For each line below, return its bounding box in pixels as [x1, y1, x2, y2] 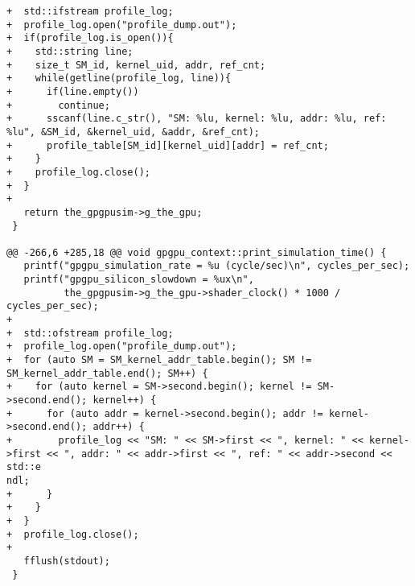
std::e [6, 461, 41, 473]
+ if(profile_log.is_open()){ [6, 32, 174, 44]
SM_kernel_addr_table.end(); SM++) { [6, 367, 208, 379]
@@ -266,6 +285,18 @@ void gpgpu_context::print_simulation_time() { [6, 246, 387, 258]
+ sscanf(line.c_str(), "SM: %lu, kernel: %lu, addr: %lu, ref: [6, 113, 387, 125]
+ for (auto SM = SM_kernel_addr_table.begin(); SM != [6, 354, 312, 366]
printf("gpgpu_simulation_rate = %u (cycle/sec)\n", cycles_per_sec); [23, 260, 410, 272]
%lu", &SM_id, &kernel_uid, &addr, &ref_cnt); [6, 126, 260, 138]
